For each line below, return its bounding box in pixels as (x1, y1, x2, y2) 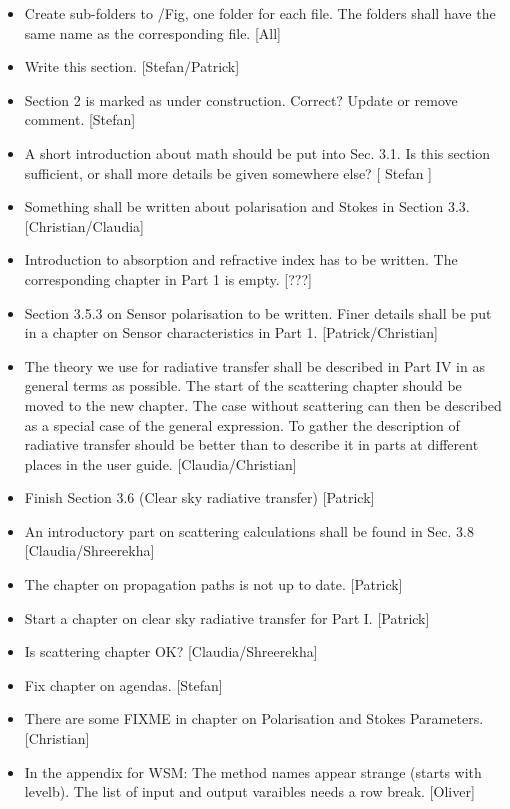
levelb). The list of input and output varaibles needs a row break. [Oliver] (24, 781, 475, 802)
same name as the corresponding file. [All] (24, 22, 281, 43)
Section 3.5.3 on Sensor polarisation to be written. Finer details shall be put (24, 302, 492, 323)
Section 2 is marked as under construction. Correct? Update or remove (24, 89, 458, 110)
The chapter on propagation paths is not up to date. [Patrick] (24, 574, 403, 595)
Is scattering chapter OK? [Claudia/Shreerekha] (24, 641, 318, 662)
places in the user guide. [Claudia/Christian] (24, 453, 297, 474)
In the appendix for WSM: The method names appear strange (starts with (24, 761, 482, 782)
